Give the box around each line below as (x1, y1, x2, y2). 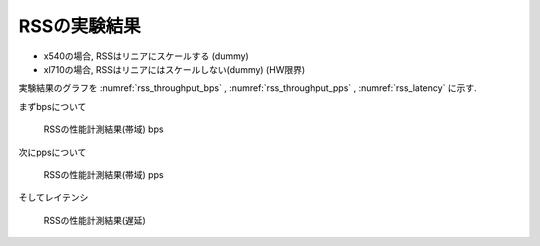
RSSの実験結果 (18, 15, 142, 37)
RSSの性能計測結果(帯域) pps (43, 168, 164, 180)
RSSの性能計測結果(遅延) (43, 214, 147, 226)
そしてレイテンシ (18, 191, 89, 204)
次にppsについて (18, 146, 87, 158)
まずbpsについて (18, 100, 87, 112)
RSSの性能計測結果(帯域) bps (43, 123, 164, 135)
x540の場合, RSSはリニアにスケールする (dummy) (43, 50, 249, 62)
